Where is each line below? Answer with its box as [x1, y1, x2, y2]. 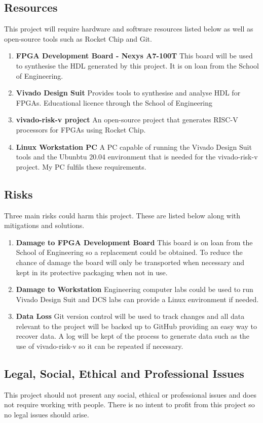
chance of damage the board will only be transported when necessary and [16, 256, 245, 267]
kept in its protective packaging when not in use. [16, 267, 168, 277]
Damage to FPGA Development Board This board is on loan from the [16, 237, 253, 247]
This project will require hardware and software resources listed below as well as [4, 23, 253, 34]
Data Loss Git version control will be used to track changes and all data [16, 311, 245, 321]
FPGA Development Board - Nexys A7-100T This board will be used [16, 50, 253, 61]
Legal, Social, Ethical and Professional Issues [4, 366, 244, 381]
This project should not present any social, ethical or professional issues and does [4, 389, 256, 400]
